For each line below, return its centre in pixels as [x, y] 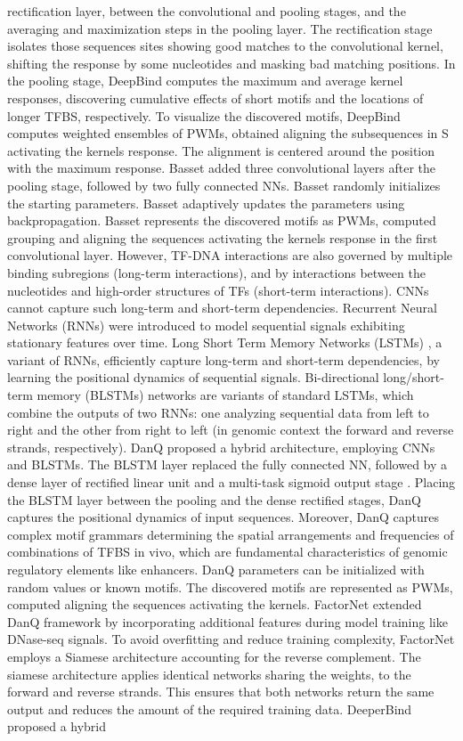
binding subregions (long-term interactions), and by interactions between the [216, 272]
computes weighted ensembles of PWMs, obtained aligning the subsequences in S [228, 133]
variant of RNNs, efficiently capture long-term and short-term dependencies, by [223, 359]
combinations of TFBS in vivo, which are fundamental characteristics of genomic [227, 552]
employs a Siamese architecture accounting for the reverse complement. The [214, 656]
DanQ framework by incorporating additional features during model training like [227, 621]
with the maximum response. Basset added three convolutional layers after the [221, 168]
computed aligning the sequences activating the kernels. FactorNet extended [215, 604]
